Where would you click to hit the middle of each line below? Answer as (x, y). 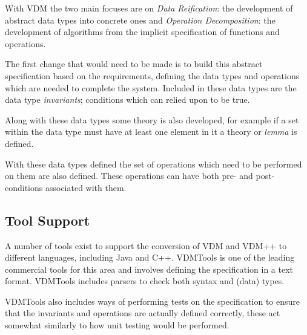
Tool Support (48, 220)
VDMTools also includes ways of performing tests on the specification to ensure (153, 301)
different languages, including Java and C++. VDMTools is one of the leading (150, 257)
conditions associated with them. (66, 187)
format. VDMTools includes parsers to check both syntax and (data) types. (145, 281)
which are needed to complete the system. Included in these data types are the (151, 87)
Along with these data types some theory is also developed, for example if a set (152, 119)
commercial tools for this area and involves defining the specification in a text (149, 269)
